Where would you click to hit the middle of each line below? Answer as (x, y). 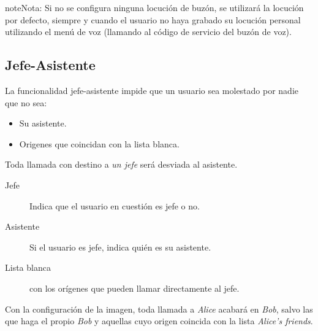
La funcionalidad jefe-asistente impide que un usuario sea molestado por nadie (152, 90)
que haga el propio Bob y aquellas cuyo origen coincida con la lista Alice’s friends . (159, 321)
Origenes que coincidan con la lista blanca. (99, 143)
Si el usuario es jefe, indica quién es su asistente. (120, 247)
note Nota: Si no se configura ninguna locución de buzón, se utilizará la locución (154, 7)
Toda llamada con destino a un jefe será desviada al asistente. (121, 164)
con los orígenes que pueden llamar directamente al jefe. (134, 288)
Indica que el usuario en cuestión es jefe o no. (115, 205)
